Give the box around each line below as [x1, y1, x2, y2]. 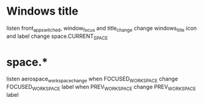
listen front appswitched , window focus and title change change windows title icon [6, 24, 197, 33]
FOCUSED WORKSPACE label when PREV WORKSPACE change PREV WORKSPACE [6, 83, 196, 92]
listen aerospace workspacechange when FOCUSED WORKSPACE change [6, 75, 178, 84]
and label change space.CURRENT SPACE [6, 32, 109, 41]
